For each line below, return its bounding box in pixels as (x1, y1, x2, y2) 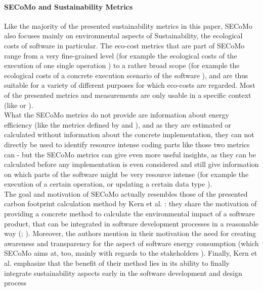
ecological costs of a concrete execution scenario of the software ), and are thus (4, 70, 248, 80)
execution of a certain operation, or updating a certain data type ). (4, 179, 212, 189)
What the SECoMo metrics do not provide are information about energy (4, 109, 230, 120)
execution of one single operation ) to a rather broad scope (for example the (4, 60, 240, 71)
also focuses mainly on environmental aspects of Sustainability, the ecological (4, 30, 243, 41)
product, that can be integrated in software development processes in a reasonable (4, 218, 259, 228)
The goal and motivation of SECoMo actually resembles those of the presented (4, 188, 248, 199)
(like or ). (4, 99, 33, 110)
